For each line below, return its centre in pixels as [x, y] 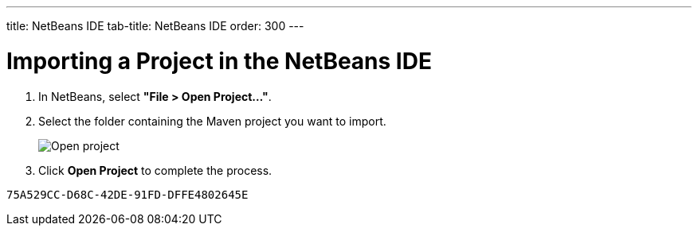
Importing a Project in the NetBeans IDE [219, 61]
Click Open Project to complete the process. [155, 170]
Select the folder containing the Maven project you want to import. [212, 121]
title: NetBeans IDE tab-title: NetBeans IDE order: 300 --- [155, 26]
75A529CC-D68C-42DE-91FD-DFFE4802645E [127, 194]
